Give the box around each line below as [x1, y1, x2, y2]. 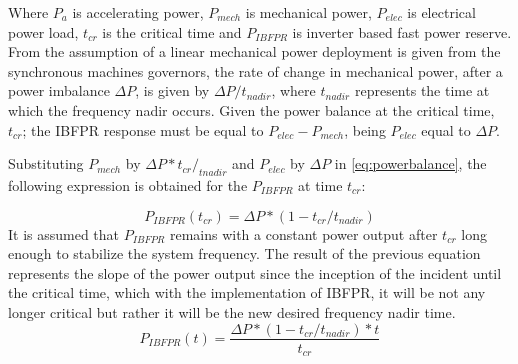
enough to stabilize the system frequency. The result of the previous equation [8, 243, 481, 264]
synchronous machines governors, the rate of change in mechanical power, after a [8, 60, 503, 81]
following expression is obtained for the [8, 174, 248, 195]
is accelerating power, [72, 2, 204, 22]
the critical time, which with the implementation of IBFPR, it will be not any [8, 282, 486, 303]
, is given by [135, 80, 210, 101]
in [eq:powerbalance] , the [334, 153, 487, 174]
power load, [8, 21, 79, 42]
